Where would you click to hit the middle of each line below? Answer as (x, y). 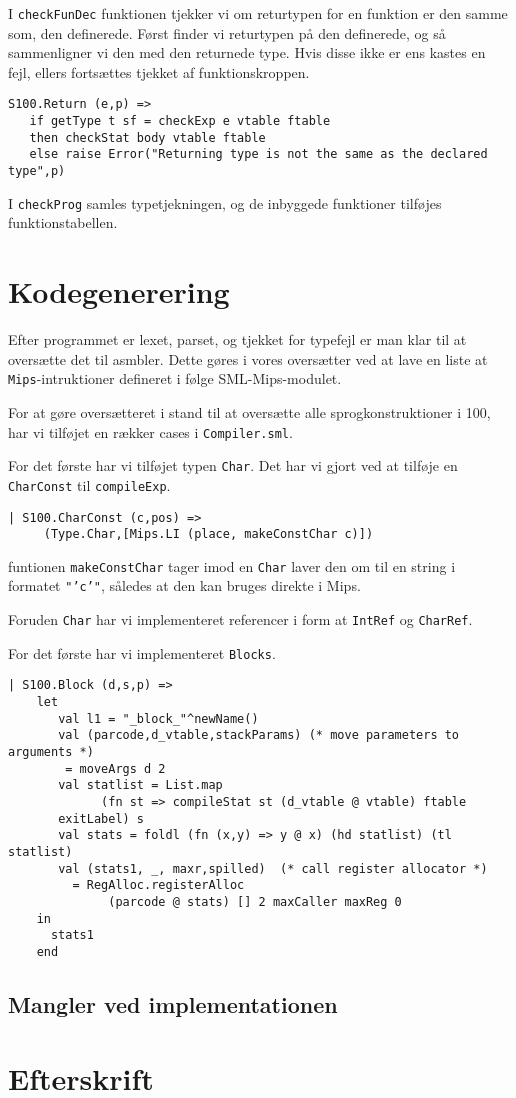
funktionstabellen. (63, 222)
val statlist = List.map (140, 785)
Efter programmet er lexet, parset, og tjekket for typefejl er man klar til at (237, 339)
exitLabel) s (101, 818)
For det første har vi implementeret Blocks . (142, 652)
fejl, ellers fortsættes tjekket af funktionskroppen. (159, 71)
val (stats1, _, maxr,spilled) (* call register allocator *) (273, 868)
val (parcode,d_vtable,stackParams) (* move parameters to (259, 735)
